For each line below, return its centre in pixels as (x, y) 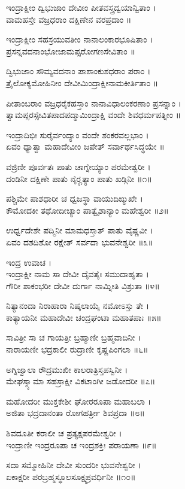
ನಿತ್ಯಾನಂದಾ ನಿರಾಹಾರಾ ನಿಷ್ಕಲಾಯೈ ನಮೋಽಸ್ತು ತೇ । (78, 306)
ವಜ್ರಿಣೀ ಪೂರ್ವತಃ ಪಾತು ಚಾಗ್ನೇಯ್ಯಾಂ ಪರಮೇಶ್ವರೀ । (78, 166)
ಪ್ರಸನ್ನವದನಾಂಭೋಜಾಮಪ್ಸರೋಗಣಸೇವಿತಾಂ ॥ (71, 51)
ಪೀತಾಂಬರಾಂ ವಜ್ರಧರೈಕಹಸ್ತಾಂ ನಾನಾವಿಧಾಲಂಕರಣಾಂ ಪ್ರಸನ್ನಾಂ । (94, 103)
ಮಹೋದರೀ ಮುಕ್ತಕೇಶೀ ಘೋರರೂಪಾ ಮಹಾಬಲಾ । (78, 401)
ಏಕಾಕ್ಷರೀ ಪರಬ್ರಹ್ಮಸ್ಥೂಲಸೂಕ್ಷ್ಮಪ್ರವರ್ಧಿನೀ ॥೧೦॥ (71, 476)
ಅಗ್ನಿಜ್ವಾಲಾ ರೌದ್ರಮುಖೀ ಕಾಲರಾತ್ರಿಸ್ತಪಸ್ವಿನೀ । (67, 369)
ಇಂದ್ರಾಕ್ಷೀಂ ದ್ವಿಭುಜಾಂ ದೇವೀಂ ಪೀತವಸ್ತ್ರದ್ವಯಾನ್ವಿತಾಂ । (81, 7)
